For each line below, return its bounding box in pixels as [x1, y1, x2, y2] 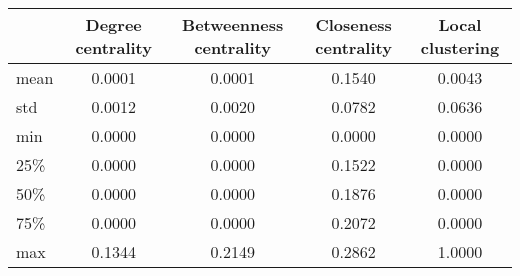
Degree [85, 13, 142, 36]
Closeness [315, 13, 392, 36]
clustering [420, 36, 500, 59]
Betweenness [182, 13, 284, 36]
